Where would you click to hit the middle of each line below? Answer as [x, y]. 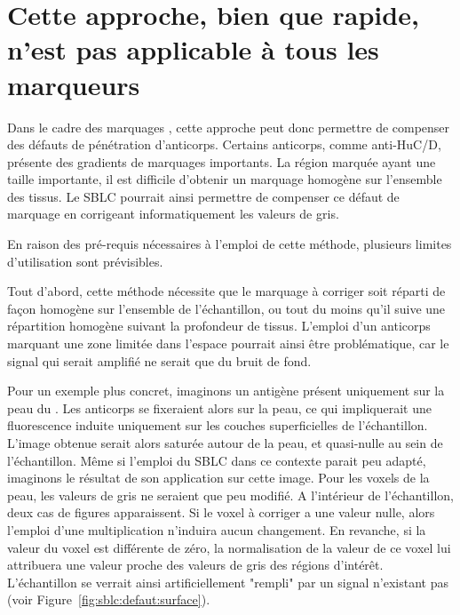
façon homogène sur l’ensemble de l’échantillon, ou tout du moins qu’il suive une [226, 308]
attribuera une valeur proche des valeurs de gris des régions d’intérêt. [195, 565]
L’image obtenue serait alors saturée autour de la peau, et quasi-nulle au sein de [225, 443]
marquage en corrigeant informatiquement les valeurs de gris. [173, 214]
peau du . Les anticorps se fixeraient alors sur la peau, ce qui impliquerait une [219, 407]
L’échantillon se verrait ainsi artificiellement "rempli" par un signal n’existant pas [228, 582]
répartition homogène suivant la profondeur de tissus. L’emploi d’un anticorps [219, 326]
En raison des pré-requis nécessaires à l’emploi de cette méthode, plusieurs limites [230, 244]
